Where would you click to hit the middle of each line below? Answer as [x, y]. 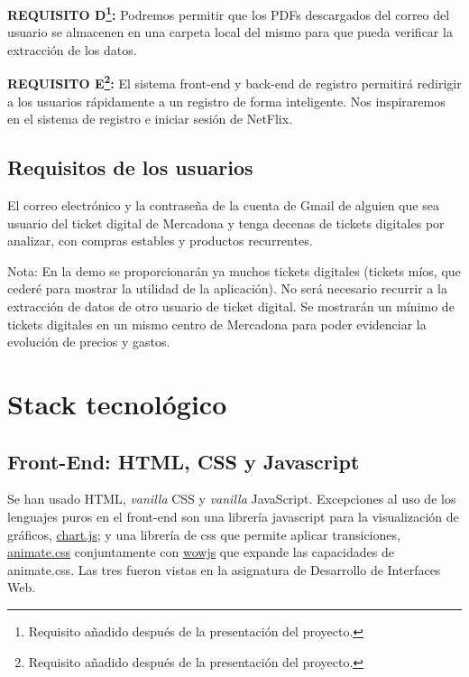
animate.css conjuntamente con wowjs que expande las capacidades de [201, 552]
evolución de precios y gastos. [89, 342]
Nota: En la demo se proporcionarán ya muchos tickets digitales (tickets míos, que [234, 270]
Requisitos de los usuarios [130, 167]
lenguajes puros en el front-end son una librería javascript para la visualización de [233, 516]
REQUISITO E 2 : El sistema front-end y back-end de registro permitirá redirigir [234, 82]
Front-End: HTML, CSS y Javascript [184, 461]
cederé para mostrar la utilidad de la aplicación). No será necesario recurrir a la [227, 288]
